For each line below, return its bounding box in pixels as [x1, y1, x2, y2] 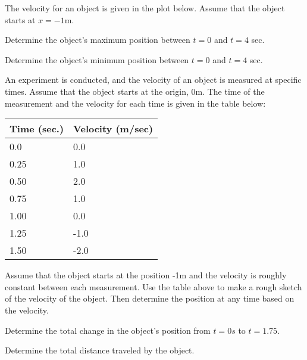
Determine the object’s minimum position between [5, 53, 189, 66]
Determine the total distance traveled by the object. [5, 344, 195, 356]
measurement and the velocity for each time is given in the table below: [5, 97, 266, 109]
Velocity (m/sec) [73, 122, 153, 136]
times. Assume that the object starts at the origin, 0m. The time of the [5, 85, 265, 97]
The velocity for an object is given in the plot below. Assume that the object [5, 2, 285, 14]
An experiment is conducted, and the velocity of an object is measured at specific [5, 73, 302, 86]
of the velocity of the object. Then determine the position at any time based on [5, 292, 295, 305]
